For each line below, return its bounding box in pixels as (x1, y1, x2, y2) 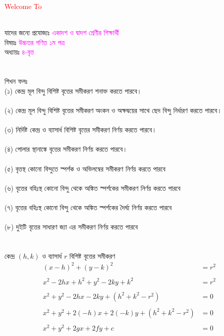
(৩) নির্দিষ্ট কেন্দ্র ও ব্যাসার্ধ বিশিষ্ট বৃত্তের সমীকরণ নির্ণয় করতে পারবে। (4, 124, 157, 135)
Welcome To (4, 1, 42, 11)
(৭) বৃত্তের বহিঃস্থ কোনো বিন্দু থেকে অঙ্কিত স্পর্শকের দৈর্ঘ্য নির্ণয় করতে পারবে (4, 202, 172, 212)
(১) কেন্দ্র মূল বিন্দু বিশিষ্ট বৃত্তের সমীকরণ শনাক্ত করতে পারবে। (4, 85, 142, 96)
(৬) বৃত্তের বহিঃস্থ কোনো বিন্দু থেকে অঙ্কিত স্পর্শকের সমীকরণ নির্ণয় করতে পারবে (4, 182, 181, 193)
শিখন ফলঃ (4, 76, 28, 86)
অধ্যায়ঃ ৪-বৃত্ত (4, 47, 34, 57)
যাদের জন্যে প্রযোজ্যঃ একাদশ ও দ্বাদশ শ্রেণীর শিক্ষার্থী (4, 27, 119, 38)
